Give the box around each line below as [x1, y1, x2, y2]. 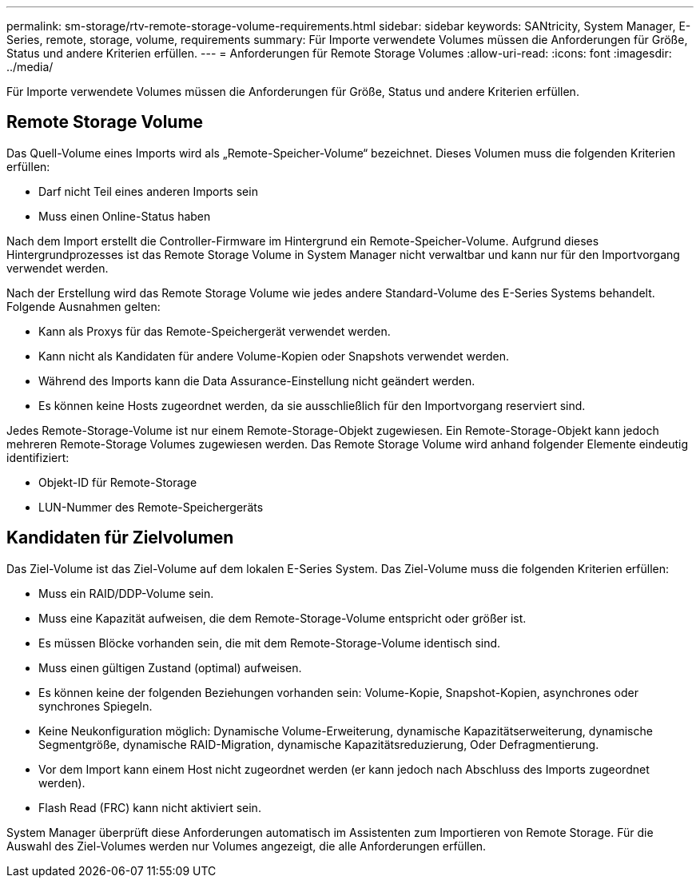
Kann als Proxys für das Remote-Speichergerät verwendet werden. [38, 324, 391, 338]
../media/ [6, 60, 54, 74]
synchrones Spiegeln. [38, 699, 153, 713]
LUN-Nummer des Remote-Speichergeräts [38, 500, 264, 514]
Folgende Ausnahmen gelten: [6, 299, 161, 313]
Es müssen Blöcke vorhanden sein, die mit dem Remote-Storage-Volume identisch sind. [38, 635, 501, 650]
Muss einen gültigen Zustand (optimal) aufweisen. [38, 660, 302, 675]
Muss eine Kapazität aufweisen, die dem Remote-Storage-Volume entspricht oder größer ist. [38, 611, 527, 625]
